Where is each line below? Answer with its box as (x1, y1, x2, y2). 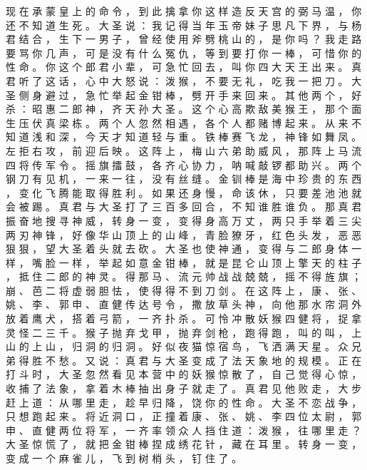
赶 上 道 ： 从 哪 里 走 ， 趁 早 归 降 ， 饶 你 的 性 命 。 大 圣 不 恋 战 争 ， (6, 394, 362, 409)
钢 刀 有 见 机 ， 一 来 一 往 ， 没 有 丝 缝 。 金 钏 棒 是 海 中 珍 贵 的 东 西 (6, 171, 362, 186)
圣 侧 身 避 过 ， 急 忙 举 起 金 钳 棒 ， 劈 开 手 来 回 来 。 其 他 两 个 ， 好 (6, 87, 362, 102)
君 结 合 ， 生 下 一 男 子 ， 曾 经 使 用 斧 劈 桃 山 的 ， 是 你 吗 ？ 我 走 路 (6, 31, 362, 46)
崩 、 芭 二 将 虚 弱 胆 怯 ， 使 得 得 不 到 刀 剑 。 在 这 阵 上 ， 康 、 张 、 (6, 282, 362, 297)
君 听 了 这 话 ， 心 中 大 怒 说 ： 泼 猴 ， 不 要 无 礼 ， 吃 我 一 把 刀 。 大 (6, 73, 362, 88)
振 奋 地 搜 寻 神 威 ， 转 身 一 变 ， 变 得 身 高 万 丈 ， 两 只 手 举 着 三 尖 (6, 213, 362, 228)
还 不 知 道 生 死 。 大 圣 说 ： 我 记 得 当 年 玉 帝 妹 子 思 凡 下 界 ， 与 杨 (6, 17, 362, 32)
